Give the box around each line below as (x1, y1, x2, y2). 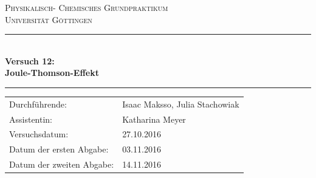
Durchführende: (9, 97, 67, 110)
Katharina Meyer (122, 112, 186, 125)
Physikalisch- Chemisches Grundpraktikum (5, 1, 168, 13)
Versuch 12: (5, 54, 55, 67)
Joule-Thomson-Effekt (5, 66, 99, 79)
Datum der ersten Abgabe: (9, 143, 109, 156)
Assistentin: (9, 112, 53, 125)
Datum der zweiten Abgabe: (9, 158, 114, 171)
